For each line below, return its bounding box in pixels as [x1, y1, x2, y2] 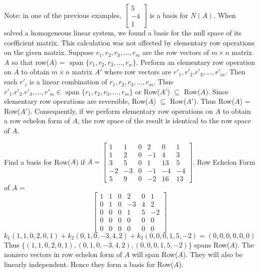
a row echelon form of [4, 115, 70, 126]
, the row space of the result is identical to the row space [77, 115, 251, 126]
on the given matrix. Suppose [4, 47, 94, 57]
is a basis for [150, 9, 189, 20]
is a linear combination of [29, 76, 107, 87]
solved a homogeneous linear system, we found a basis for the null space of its [4, 27, 242, 38]
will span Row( [132, 249, 178, 260]
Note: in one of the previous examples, [4, 9, 122, 20]
